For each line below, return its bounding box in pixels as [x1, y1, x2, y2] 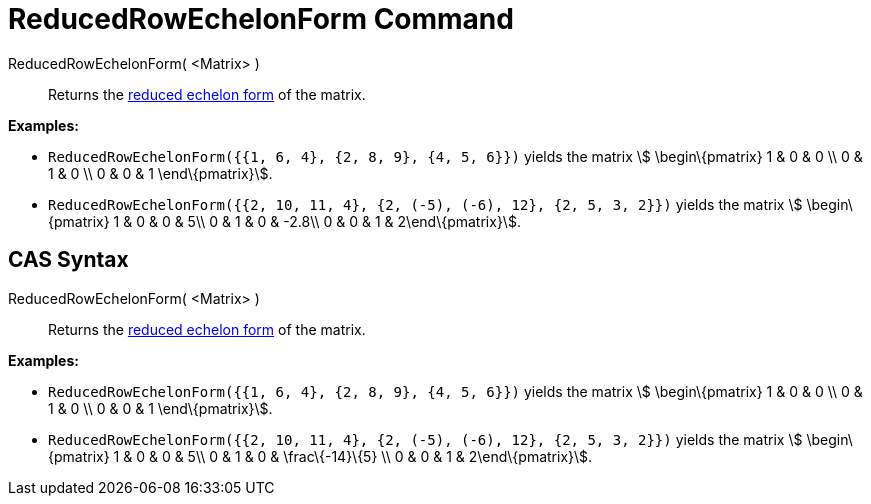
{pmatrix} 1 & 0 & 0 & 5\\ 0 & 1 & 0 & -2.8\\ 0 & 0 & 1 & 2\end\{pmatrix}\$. [48, 212, 521, 230]
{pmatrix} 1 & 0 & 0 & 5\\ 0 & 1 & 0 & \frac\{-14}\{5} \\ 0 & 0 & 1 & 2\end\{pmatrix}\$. [48, 447, 593, 465]
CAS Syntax [8, 247, 129, 273]
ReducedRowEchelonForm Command [8, 2, 514, 36]
